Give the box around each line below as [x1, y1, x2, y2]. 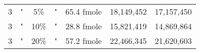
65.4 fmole [65, 6, 102, 17]
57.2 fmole [65, 35, 102, 46]
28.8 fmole [65, 20, 102, 32]
